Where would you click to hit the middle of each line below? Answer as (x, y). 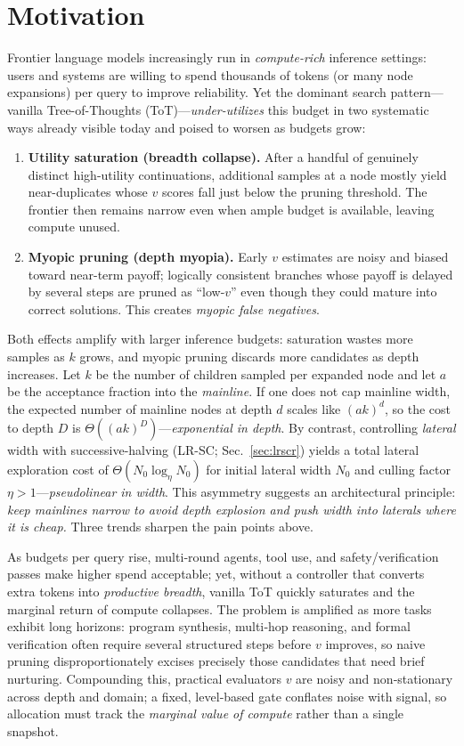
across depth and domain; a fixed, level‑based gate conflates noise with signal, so (227, 696)
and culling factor (403, 469)
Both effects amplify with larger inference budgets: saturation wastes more (210, 339)
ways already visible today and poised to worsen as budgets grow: (187, 127)
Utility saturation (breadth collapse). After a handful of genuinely (223, 157)
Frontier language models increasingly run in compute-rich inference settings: (217, 57)
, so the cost (418, 408)
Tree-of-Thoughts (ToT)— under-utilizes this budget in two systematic (238, 109)
